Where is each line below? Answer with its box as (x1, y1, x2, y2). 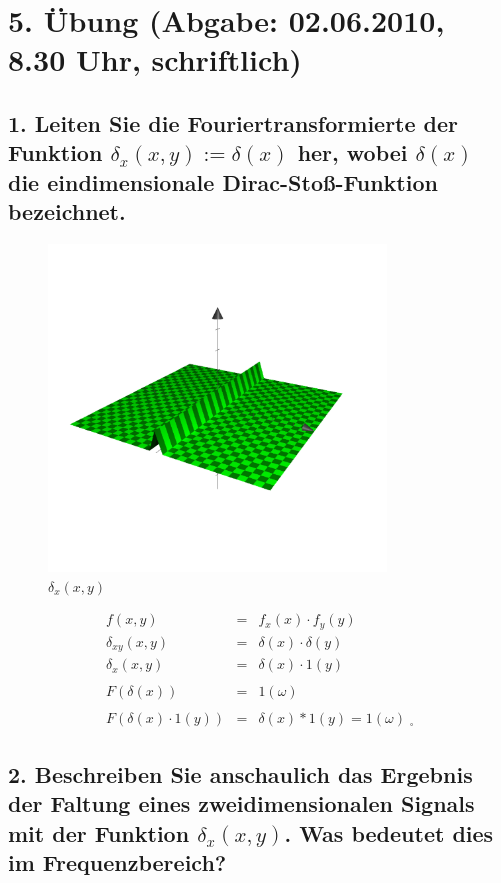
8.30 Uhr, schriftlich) (8, 39, 302, 80)
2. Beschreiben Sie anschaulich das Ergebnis (8, 758, 473, 789)
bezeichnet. (8, 196, 126, 227)
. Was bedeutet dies (284, 817, 494, 848)
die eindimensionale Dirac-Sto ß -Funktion (8, 166, 438, 197)
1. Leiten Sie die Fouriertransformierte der (8, 107, 459, 138)
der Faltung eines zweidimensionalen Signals (8, 788, 475, 819)
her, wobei (297, 137, 408, 168)
